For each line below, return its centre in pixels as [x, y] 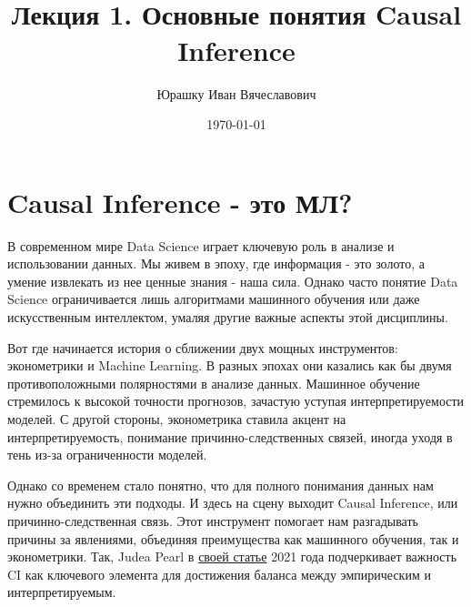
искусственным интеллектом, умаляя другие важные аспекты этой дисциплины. [228, 317]
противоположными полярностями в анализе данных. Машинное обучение [214, 383]
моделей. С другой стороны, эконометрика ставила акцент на [177, 418]
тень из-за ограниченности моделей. [107, 455]
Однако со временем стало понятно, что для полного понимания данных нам [220, 485]
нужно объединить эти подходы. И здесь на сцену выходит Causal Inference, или [233, 503]
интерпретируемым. [62, 592]
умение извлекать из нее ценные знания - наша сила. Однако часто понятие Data [233, 281]
